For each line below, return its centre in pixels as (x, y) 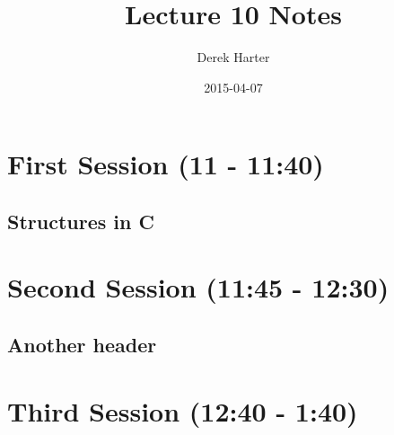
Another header (82, 345)
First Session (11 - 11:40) (166, 164)
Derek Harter (233, 57)
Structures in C (81, 221)
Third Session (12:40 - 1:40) (183, 410)
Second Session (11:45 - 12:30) (198, 287)
